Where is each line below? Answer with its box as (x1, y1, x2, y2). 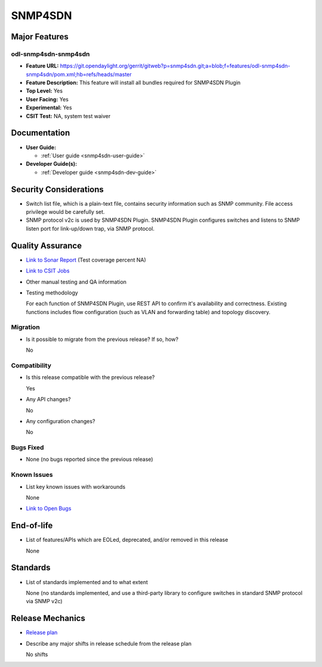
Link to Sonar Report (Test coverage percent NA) (26, 256, 146, 263)
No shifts (26, 651, 48, 658)
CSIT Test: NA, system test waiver (26, 112, 111, 119)
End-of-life (11, 520, 53, 531)
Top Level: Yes (26, 87, 63, 95)
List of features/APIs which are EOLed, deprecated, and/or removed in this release (26, 536, 228, 544)
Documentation (11, 128, 70, 138)
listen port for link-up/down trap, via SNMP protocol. (26, 225, 155, 232)
